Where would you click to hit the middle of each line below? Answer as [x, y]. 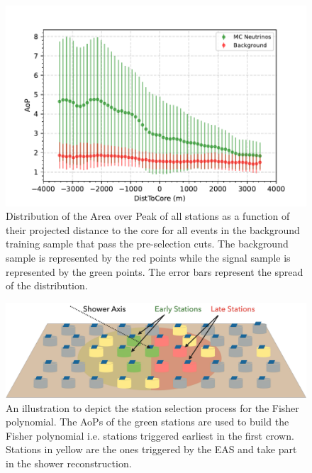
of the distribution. [47, 285]
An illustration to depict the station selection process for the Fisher [152, 407]
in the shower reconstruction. [69, 463]
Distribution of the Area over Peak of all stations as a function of [148, 216]
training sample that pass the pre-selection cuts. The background [147, 244]
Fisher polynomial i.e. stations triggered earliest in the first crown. [150, 435]
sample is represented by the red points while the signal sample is [148, 258]
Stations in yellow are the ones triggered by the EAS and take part [151, 449]
